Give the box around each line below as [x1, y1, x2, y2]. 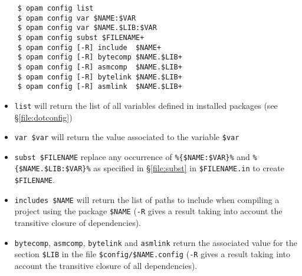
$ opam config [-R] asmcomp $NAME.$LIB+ [17, 62, 182, 71]
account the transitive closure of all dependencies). [14, 260, 198, 271]
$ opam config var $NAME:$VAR [17, 14, 136, 22]
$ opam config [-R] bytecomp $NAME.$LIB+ [17, 53, 182, 62]
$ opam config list [17, 4, 94, 12]
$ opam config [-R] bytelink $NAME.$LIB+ [17, 72, 182, 81]
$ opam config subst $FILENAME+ [17, 33, 145, 42]
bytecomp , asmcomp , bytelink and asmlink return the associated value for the [14, 236, 297, 248]
